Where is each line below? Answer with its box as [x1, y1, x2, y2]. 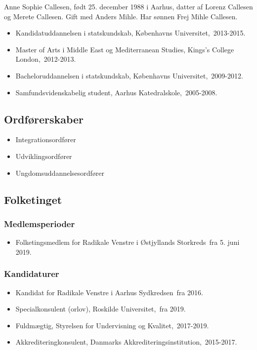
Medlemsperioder [4, 217, 75, 230]
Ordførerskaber [4, 111, 84, 126]
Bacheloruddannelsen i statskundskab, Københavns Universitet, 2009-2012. [15, 70, 243, 80]
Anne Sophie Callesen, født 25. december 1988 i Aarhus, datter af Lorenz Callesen [4, 1, 253, 11]
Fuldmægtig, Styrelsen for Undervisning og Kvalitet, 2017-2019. [15, 320, 209, 330]
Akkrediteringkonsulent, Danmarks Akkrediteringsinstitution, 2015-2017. [15, 337, 237, 347]
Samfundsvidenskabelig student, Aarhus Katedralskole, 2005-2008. [15, 87, 217, 97]
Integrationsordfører [15, 134, 76, 145]
